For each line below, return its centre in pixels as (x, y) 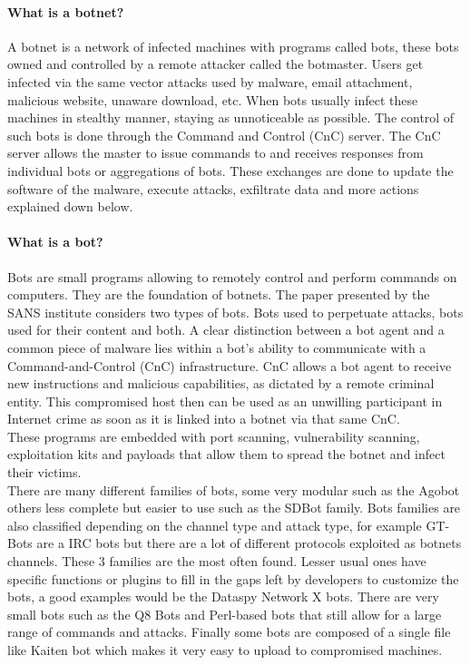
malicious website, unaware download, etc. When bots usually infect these (213, 99)
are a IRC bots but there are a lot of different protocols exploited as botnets (249, 543)
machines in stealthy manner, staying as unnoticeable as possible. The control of (231, 117)
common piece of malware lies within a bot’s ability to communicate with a (217, 347)
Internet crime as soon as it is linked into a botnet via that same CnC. (204, 419)
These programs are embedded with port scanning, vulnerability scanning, (214, 436)
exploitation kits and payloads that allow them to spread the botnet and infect (226, 454)
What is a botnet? (66, 11)
